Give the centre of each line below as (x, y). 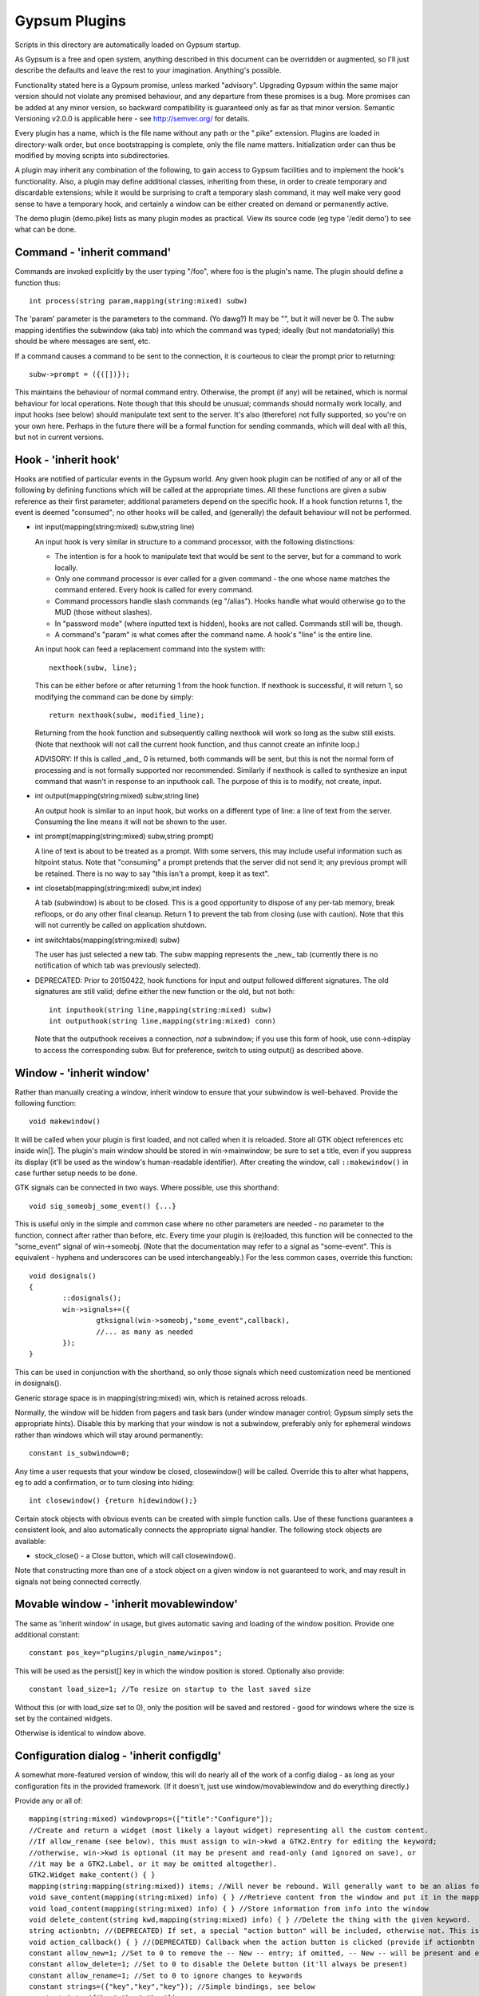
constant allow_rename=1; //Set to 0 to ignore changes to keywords (166, 1975)
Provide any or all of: (49, 1801)
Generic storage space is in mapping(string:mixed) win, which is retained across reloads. (161, 1398)
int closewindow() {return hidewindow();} (113, 1501)
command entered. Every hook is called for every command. (154, 590)
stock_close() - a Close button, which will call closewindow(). (135, 1555)
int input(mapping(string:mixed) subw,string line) (115, 527)
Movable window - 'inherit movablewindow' (127, 1604)
